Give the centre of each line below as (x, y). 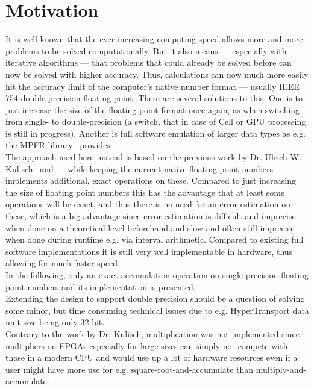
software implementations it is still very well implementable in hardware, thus (149, 251)
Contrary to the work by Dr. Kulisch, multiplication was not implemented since (152, 333)
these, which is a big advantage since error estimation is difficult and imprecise (151, 216)
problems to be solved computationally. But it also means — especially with (146, 50)
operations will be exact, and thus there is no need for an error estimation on (148, 204)
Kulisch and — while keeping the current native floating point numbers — (145, 168)
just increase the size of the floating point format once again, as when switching (153, 109)
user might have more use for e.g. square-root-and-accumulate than (130, 369)
